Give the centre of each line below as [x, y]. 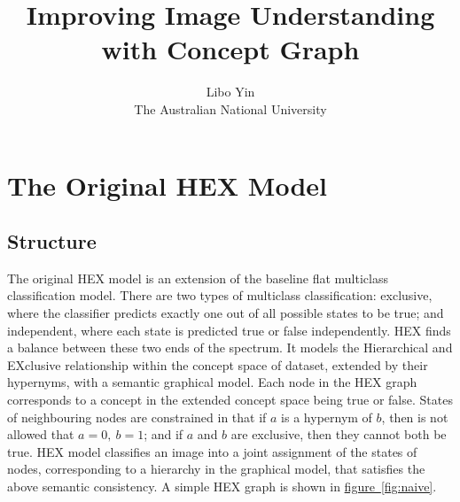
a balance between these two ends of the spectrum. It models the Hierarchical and [230, 348]
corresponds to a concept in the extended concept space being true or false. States [230, 400]
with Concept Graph [230, 49]
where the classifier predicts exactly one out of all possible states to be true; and [226, 313]
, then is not [415, 417]
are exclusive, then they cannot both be [339, 434]
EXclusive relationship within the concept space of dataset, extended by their [218, 364]
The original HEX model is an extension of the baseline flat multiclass [198, 278]
